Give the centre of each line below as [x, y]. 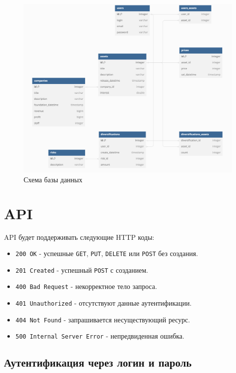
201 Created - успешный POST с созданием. [82, 270]
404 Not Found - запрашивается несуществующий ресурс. [103, 319]
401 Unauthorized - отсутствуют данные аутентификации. [103, 303]
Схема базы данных [53, 179]
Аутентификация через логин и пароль [98, 362]
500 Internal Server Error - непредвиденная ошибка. [100, 336]
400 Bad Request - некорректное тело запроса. [86, 286]
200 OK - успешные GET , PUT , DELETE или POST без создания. [107, 253]
